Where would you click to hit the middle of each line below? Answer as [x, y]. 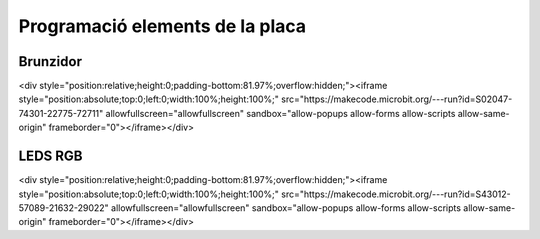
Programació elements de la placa [162, 26]
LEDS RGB [50, 156]
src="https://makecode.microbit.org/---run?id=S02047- [397, 99]
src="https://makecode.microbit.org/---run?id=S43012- [396, 194]
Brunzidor [50, 61]
